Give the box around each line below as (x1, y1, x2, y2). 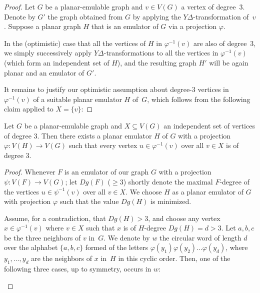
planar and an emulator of (4, 67, 84, 77)
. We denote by (103, 232, 150, 242)
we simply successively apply (4, 47, 92, 58)
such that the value (59, 196, 119, 206)
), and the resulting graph (117, 57, 196, 67)
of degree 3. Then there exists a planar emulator (4, 130, 152, 140)
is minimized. (150, 196, 191, 206)
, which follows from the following (147, 93, 250, 104)
